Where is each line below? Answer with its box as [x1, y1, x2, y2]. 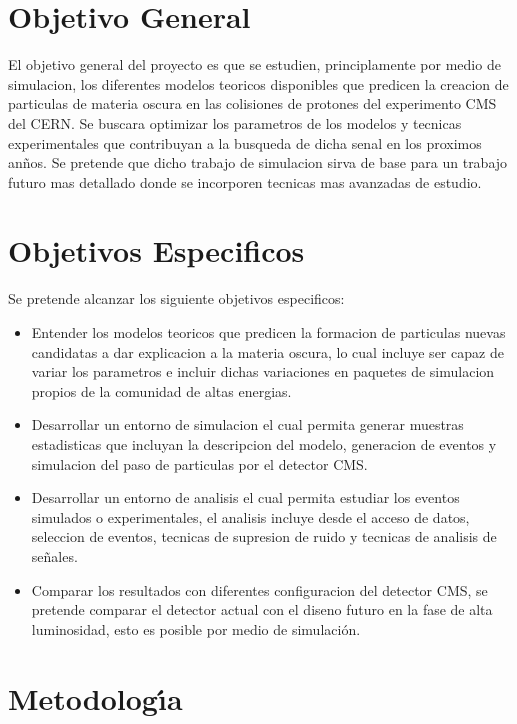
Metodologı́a [8, 677, 183, 718]
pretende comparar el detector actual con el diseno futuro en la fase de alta [31, 599, 493, 620]
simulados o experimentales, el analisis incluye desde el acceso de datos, [31, 506, 470, 527]
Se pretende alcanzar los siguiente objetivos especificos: [8, 288, 345, 309]
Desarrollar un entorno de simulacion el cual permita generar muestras [31, 414, 464, 435]
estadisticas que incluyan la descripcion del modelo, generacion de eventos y [31, 433, 497, 454]
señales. [31, 545, 78, 566]
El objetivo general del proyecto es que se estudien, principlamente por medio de [8, 54, 501, 75]
